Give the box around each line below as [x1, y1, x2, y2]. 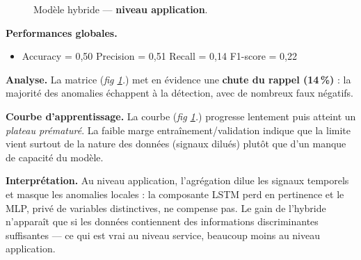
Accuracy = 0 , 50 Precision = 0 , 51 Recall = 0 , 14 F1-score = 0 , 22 [22, 49, 298, 63]
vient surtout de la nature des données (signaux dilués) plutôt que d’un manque [6, 136, 346, 151]
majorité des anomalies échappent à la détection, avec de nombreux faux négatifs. [6, 86, 354, 100]
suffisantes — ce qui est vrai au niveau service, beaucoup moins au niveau [6, 227, 321, 242]
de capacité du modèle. [6, 149, 104, 164]
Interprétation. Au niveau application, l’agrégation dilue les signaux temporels [6, 173, 349, 188]
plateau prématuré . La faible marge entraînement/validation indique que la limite [6, 122, 351, 137]
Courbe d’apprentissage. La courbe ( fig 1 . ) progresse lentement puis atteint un [6, 108, 356, 123]
